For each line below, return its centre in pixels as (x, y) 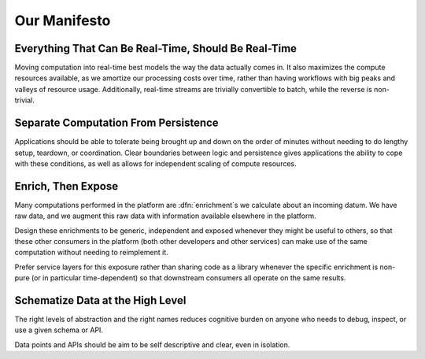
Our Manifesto (63, 20)
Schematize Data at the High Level (100, 300)
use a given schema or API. (59, 330)
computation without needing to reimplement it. (91, 253)
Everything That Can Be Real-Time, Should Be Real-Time (156, 48)
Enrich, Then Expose (66, 186)
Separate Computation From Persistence (117, 123)
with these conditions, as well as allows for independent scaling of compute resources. (155, 163)
